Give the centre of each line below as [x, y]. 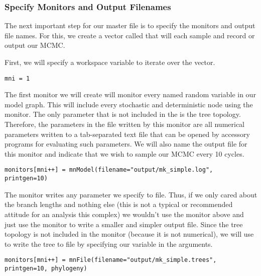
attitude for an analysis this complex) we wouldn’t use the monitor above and [124, 214]
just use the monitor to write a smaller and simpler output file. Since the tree [124, 224]
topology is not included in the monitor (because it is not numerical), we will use [129, 234]
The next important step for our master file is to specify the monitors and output [130, 25]
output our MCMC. [35, 45]
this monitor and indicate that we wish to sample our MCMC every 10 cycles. [124, 153]
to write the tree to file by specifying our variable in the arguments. [109, 244]
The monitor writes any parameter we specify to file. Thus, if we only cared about [131, 194]
